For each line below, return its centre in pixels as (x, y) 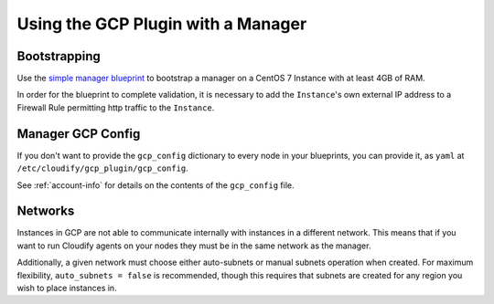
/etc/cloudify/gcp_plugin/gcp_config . (103, 168)
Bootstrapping (59, 56)
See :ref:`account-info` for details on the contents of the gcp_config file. (156, 185)
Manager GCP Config (79, 134)
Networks (46, 211)
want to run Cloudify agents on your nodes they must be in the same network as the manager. (194, 246)
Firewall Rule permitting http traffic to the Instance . (116, 107)
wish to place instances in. (67, 288)
